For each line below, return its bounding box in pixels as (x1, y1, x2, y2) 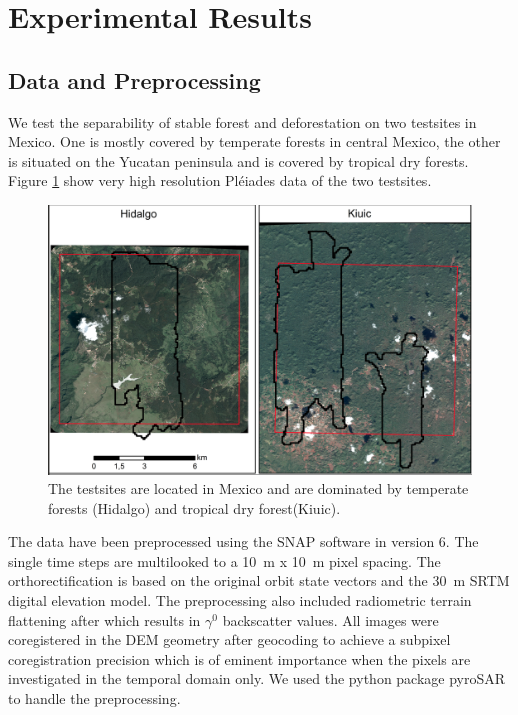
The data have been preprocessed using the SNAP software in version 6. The (8, 531, 479, 552)
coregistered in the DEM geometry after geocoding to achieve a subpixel (8, 629, 451, 650)
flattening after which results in (8, 609, 201, 630)
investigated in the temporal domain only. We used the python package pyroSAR (8, 668, 506, 689)
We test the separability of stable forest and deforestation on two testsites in (8, 111, 477, 132)
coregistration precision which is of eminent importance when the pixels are (8, 648, 471, 669)
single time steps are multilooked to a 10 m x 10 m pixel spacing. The (8, 550, 441, 571)
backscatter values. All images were (222, 609, 439, 630)
